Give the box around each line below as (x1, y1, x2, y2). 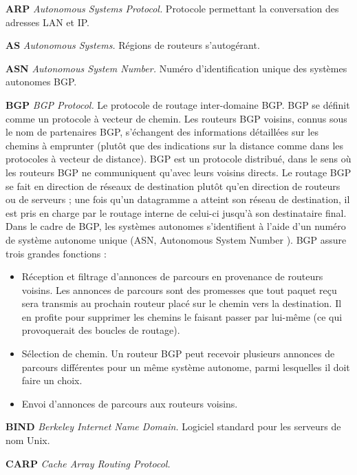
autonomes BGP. (6, 74, 77, 89)
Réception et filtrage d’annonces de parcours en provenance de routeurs (21, 269, 323, 284)
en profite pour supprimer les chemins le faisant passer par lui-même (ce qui (21, 309, 343, 324)
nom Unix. (6, 433, 50, 447)
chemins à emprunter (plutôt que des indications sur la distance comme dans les (6, 138, 344, 152)
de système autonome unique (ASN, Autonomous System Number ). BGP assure (6, 232, 347, 246)
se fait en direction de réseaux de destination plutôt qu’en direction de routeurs (6, 178, 340, 193)
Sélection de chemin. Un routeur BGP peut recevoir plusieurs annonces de (21, 346, 335, 361)
